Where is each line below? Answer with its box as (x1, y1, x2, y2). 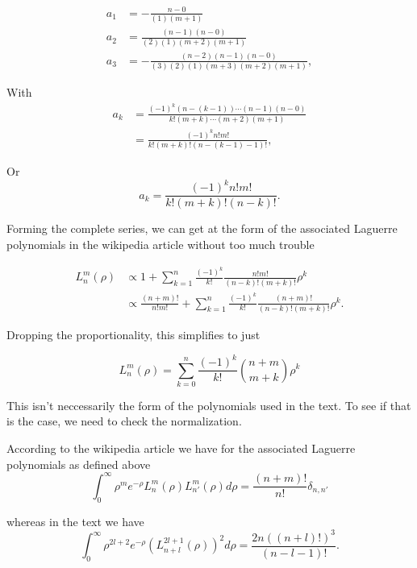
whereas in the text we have (6, 512, 144, 529)
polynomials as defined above (6, 455, 151, 472)
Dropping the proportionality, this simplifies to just (6, 325, 261, 342)
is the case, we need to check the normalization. (6, 413, 242, 429)
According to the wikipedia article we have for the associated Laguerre (6, 440, 356, 457)
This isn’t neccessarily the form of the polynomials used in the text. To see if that (6, 396, 411, 413)
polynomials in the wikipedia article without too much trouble (6, 235, 315, 252)
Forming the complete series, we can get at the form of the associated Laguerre (6, 220, 398, 237)
